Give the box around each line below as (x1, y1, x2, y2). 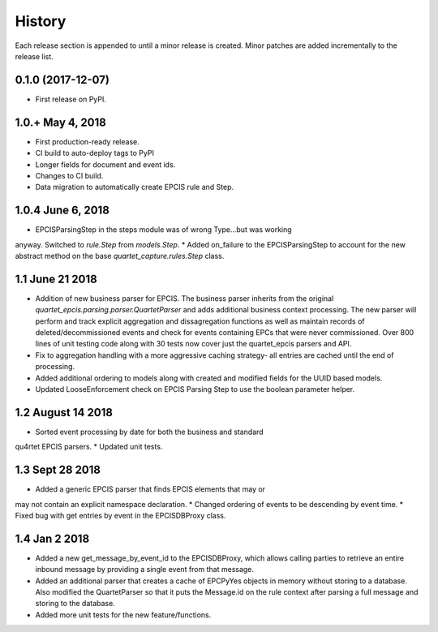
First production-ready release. (35, 136, 140, 146)
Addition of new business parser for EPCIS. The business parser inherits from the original (35, 293, 334, 303)
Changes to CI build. (35, 170, 104, 180)
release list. (15, 51, 54, 61)
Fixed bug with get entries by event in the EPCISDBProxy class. (15, 511, 226, 521)
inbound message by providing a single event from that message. (35, 565, 255, 574)
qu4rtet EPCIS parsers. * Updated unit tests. (15, 442, 163, 452)
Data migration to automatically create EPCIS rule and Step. (35, 183, 234, 192)
